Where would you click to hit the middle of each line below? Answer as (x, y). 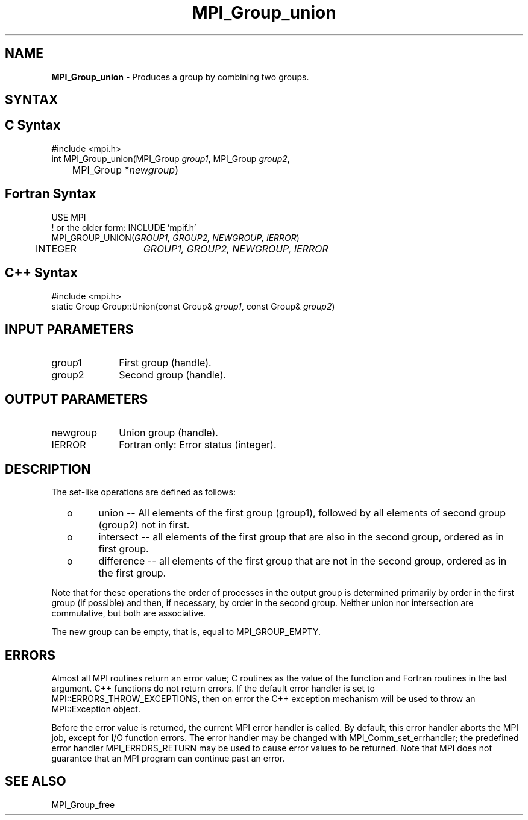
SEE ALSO (36, 781)
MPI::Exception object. (96, 709)
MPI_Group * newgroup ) (125, 170)
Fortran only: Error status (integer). (198, 445)
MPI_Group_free (83, 804)
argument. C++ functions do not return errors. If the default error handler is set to (213, 688)
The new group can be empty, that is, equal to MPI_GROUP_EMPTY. (186, 632)
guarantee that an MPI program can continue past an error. (168, 758)
